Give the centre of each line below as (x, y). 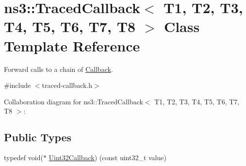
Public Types (38, 137)
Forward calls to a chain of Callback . (58, 69)
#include (17, 85)
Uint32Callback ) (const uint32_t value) (107, 158)
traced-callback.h (67, 85)
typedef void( (24, 158)
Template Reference (72, 45)
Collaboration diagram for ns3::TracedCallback (74, 101)
